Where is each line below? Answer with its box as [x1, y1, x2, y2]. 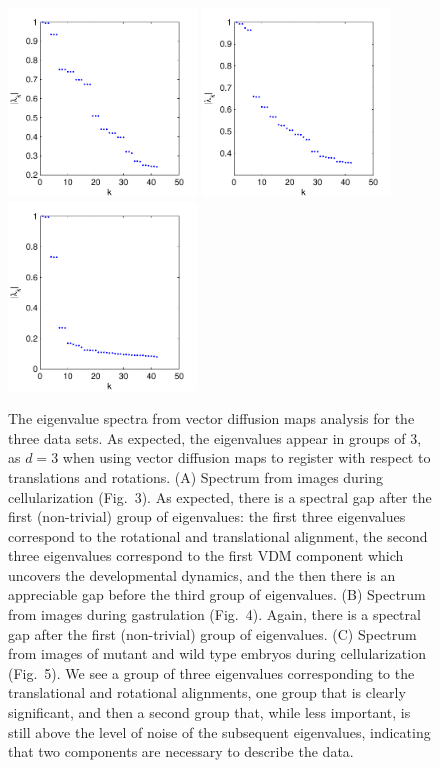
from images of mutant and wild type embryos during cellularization [8, 643, 426, 664]
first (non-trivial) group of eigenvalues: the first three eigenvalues [8, 506, 406, 527]
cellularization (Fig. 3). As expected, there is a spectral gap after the [8, 486, 432, 507]
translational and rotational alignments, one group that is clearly [8, 682, 406, 703]
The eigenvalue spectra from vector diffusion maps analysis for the [8, 408, 415, 429]
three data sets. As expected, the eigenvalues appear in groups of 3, [8, 427, 422, 448]
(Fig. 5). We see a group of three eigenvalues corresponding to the [8, 662, 415, 683]
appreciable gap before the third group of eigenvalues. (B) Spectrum [8, 584, 426, 605]
